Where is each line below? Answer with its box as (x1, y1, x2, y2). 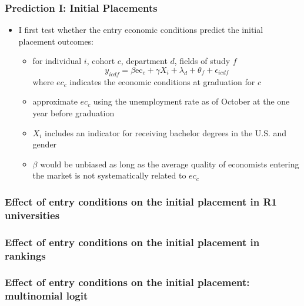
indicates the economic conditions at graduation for (69, 75, 255, 88)
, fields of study (174, 55, 230, 67)
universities (5, 207, 60, 222)
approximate (32, 95, 78, 107)
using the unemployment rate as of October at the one (93, 95, 290, 107)
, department (121, 55, 168, 67)
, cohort (86, 55, 115, 67)
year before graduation (32, 106, 115, 119)
